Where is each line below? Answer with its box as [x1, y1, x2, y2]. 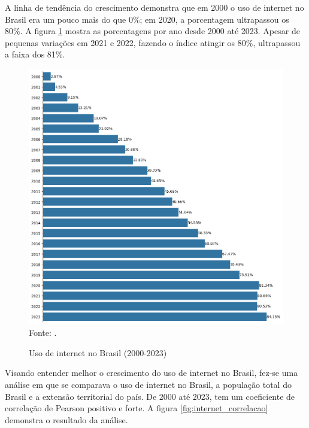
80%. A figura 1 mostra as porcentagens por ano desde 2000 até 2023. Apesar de [5, 25, 300, 37]
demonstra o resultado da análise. [5, 413, 128, 426]
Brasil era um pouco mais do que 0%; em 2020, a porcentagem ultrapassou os [5, 13, 289, 25]
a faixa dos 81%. [5, 48, 65, 60]
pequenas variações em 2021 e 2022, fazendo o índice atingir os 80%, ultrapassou [5, 36, 301, 48]
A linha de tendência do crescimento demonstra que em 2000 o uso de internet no [5, 1, 304, 13]
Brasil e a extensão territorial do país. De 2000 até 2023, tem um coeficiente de [5, 390, 295, 402]
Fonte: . [29, 326, 57, 339]
